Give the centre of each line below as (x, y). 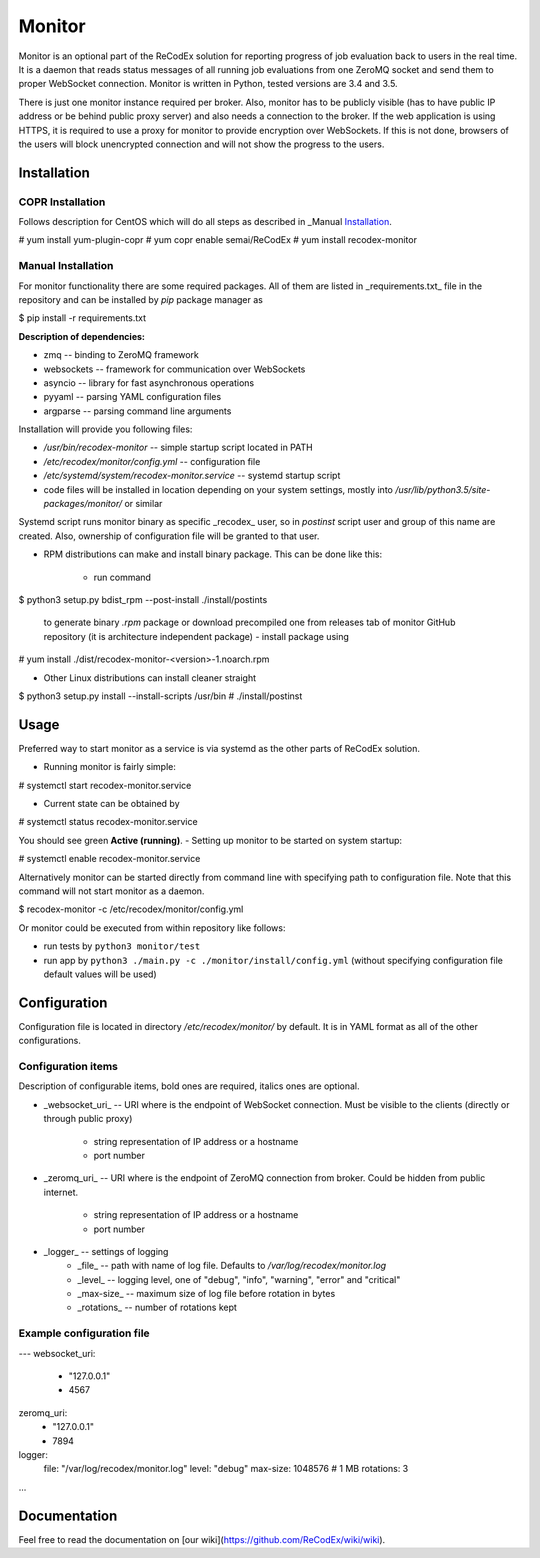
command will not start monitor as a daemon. (111, 891)
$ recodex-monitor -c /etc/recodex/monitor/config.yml (131, 909)
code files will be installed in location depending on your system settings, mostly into (218, 489)
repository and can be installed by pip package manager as (141, 299)
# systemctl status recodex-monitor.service (108, 822)
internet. (61, 1192)
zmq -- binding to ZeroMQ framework (121, 355)
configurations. (50, 1041)
